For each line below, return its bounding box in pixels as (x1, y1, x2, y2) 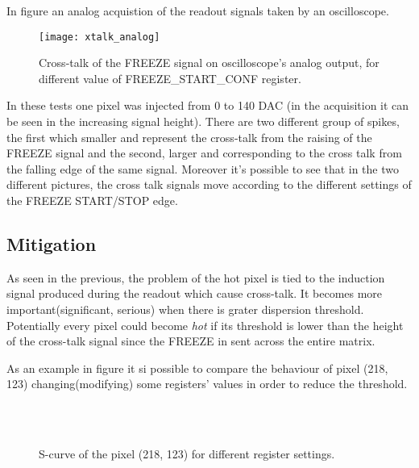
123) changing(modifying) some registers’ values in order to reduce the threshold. (6, 375, 408, 392)
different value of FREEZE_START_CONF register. (39, 69, 301, 86)
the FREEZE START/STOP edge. (6, 192, 178, 208)
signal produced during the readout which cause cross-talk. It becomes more (6, 285, 383, 302)
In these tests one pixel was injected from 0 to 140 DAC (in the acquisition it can (6, 97, 409, 114)
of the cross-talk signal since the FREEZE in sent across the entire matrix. (6, 332, 375, 349)
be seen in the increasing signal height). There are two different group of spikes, (6, 113, 400, 130)
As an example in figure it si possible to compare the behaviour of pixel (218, (6, 359, 388, 376)
